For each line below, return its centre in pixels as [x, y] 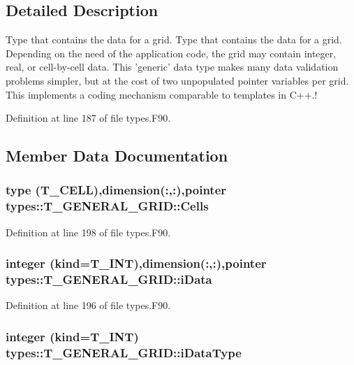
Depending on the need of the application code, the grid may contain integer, [171, 53]
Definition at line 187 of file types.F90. [88, 118]
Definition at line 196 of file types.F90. [88, 305]
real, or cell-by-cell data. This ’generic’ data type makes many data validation [172, 67]
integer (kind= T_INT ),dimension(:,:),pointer [136, 263]
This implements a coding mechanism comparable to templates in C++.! [162, 94]
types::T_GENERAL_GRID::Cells [107, 206]
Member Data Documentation [117, 156]
